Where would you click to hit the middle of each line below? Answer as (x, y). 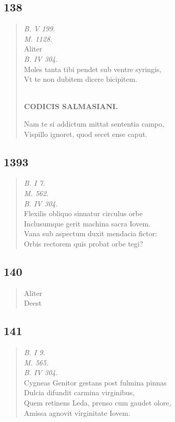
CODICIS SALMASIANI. (71, 106)
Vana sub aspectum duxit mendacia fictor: (91, 233)
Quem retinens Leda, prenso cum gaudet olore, (98, 403)
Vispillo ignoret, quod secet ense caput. (86, 134)
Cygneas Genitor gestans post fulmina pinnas (95, 382)
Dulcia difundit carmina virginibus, (79, 392)
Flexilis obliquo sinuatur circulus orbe (83, 213)
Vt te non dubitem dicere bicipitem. (81, 79)
